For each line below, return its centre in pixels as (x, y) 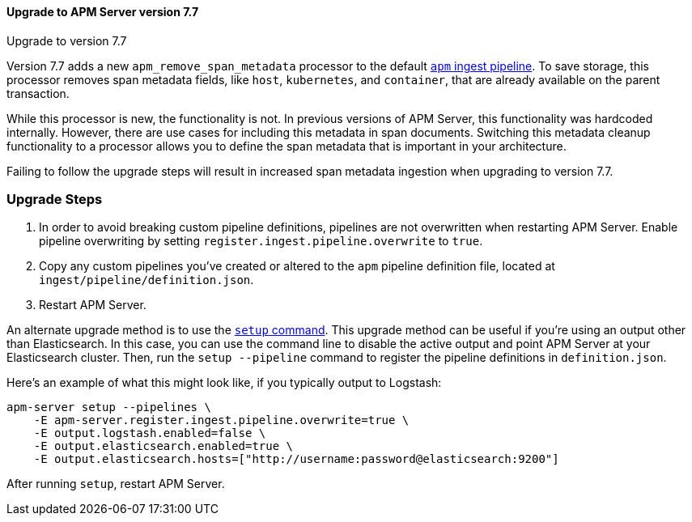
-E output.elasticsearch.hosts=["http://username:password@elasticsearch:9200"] (296, 459)
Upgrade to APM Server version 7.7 (103, 12)
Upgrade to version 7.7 (67, 40)
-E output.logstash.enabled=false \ (150, 433)
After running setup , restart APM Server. (116, 484)
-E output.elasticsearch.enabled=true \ (163, 446)
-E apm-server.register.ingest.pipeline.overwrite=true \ (221, 420)
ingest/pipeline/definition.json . (146, 280)
